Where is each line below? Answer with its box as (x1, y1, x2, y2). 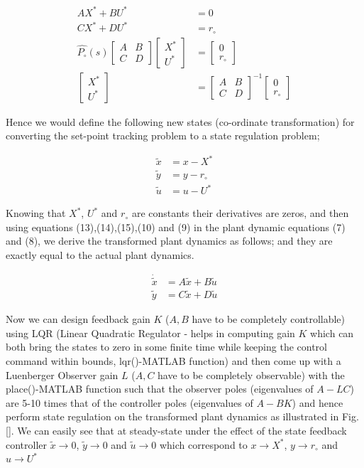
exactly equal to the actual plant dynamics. (6, 247, 194, 262)
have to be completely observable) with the (158, 367, 345, 382)
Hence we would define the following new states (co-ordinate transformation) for (6, 114, 355, 129)
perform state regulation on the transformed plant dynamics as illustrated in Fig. (6, 409, 359, 424)
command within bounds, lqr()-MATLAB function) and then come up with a (6, 353, 341, 368)
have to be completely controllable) (192, 312, 346, 326)
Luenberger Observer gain (6, 367, 118, 382)
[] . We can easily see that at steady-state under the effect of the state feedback (6, 422, 347, 437)
